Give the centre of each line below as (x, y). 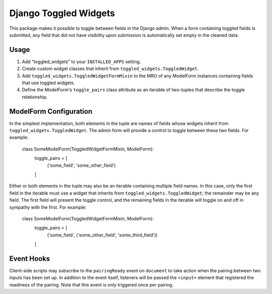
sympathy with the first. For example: (48, 207)
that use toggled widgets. (48, 83)
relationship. (35, 97)
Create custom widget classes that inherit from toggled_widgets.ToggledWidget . (110, 69)
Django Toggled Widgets (62, 13)
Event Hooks (30, 258)
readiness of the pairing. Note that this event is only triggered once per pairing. (91, 284)
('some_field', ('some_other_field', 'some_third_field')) (103, 235)
